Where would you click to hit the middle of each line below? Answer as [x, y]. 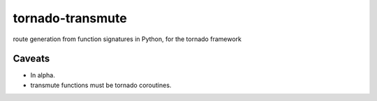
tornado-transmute [70, 18]
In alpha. [43, 75]
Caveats [31, 59]
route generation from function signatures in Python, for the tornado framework [127, 39]
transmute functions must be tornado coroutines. [101, 85]
